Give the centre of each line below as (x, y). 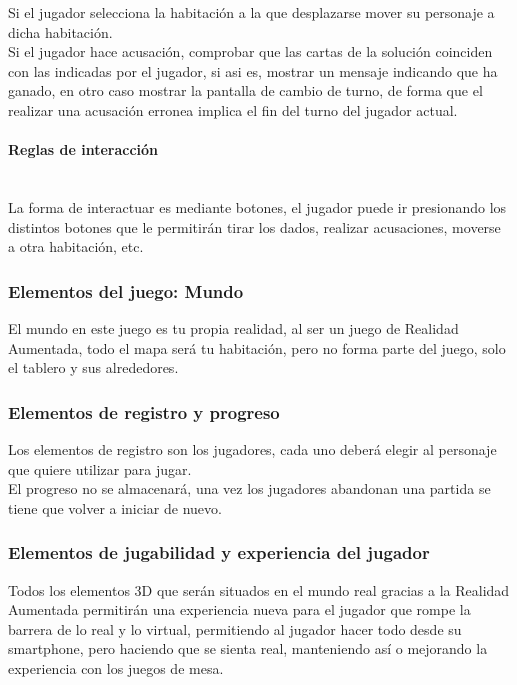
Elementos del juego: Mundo (126, 290)
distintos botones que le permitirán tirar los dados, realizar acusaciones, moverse (254, 226)
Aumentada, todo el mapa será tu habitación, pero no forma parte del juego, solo (257, 347)
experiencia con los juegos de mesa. (116, 667)
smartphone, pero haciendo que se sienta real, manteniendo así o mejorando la (248, 648)
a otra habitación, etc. (76, 246)
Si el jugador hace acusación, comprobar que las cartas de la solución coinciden (250, 51)
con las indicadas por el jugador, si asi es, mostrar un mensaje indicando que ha (253, 70)
